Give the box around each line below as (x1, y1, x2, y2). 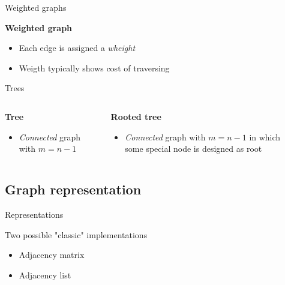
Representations (5, 208, 64, 220)
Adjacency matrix (19, 248, 85, 261)
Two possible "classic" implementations (5, 228, 148, 241)
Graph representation (5, 180, 142, 199)
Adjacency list (19, 268, 71, 281)
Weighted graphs (5, 1, 67, 13)
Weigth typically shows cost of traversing (19, 61, 170, 74)
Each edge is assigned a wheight (19, 41, 136, 54)
